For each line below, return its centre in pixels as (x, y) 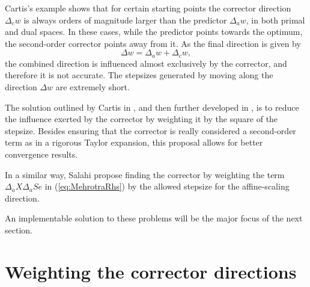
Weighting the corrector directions (151, 271)
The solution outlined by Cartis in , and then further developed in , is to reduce (152, 107)
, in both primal (275, 20)
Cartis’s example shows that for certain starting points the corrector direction (148, 8)
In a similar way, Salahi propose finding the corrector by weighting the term (145, 174)
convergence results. (41, 154)
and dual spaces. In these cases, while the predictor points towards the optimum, (154, 32)
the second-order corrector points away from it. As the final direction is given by (153, 43)
